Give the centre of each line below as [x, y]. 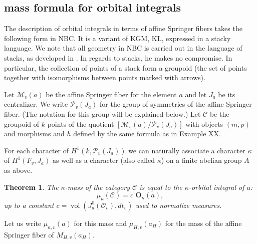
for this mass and [100, 223]
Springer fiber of [29, 234]
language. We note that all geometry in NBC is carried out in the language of [123, 48]
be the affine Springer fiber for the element [111, 94]
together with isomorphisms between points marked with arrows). [105, 77]
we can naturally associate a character [187, 150]
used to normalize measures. [179, 205]
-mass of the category [97, 187]
